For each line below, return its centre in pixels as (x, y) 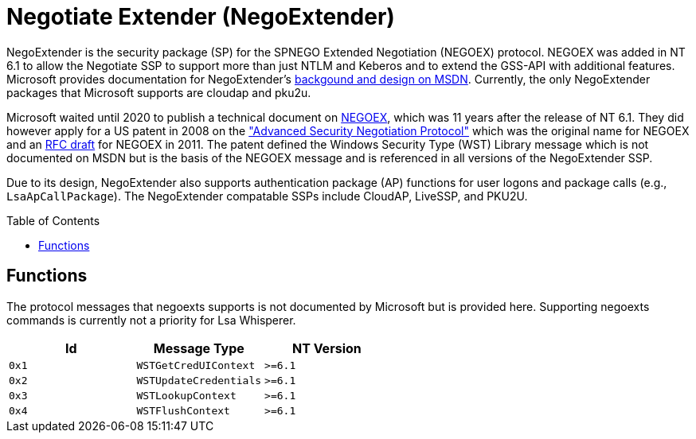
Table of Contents (53, 220)
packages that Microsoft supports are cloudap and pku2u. (159, 92)
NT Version (326, 348)
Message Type (199, 348)
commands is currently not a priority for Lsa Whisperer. (151, 320)
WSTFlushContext (183, 410)
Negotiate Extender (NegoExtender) (201, 17)
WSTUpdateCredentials (199, 380)
